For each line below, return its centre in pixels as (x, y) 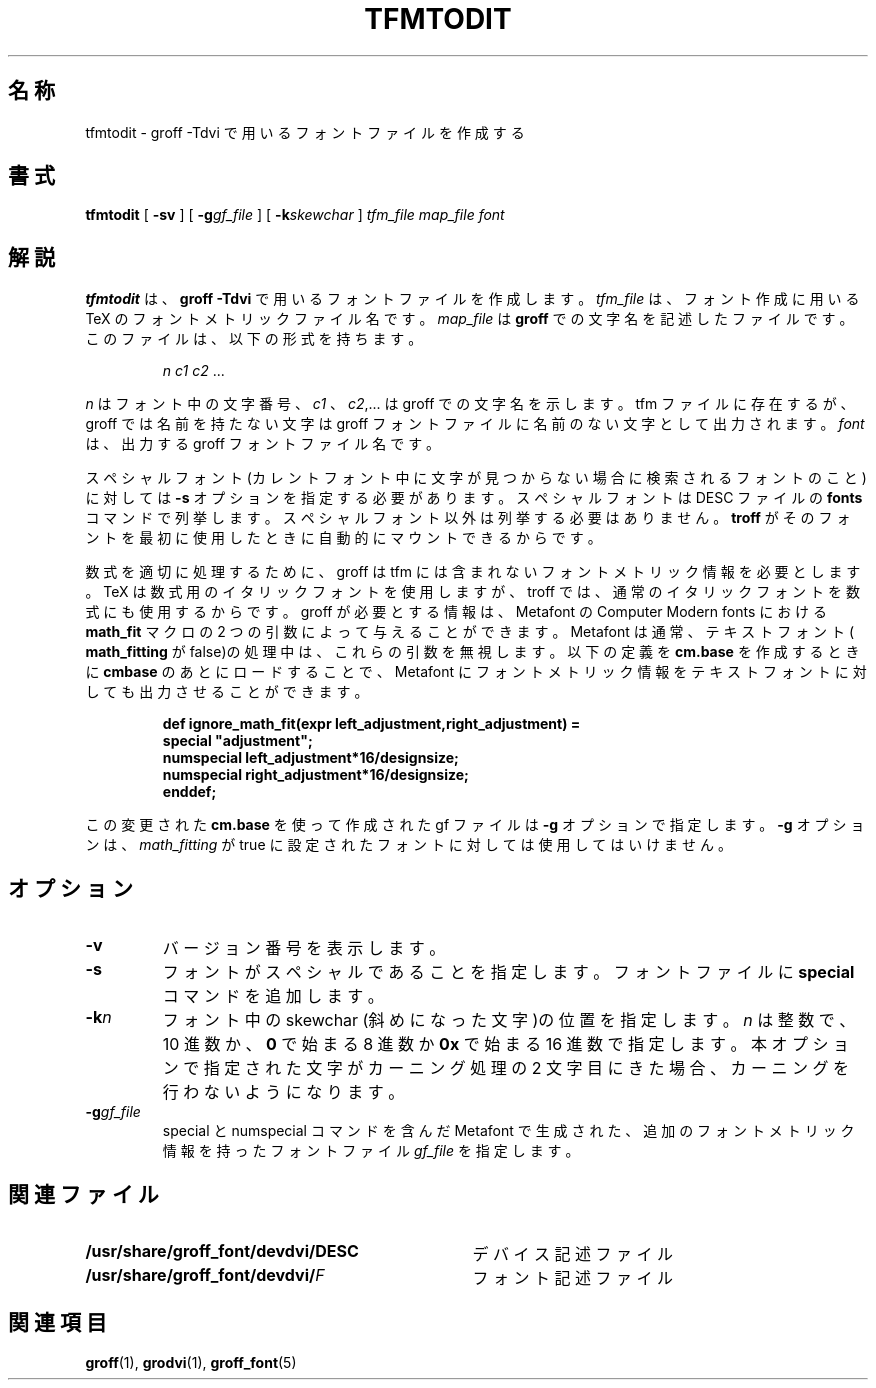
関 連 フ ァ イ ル (83, 1194)
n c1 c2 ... (193, 371)
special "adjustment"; (237, 741)
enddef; (189, 792)
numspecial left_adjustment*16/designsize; (310, 758)
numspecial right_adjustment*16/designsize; (315, 775)
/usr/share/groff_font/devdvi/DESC (222, 1250)
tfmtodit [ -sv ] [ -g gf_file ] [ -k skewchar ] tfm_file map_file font (295, 215)
